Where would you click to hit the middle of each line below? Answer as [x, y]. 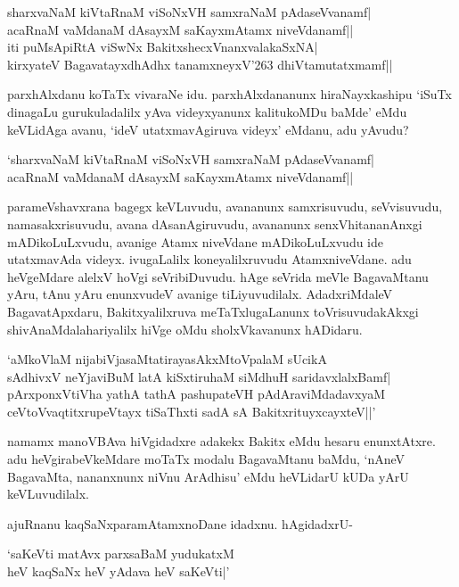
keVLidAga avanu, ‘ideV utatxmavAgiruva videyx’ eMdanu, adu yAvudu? [208, 129]
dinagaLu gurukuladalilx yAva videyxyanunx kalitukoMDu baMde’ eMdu [207, 111]
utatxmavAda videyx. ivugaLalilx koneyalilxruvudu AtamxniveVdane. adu [209, 259]
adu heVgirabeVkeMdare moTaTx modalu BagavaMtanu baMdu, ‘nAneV [206, 459]
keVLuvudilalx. [49, 494]
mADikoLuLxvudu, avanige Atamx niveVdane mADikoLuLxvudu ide [196, 241]
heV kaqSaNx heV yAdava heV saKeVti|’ [119, 571]
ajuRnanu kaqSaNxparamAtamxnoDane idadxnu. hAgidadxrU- [180, 523]
